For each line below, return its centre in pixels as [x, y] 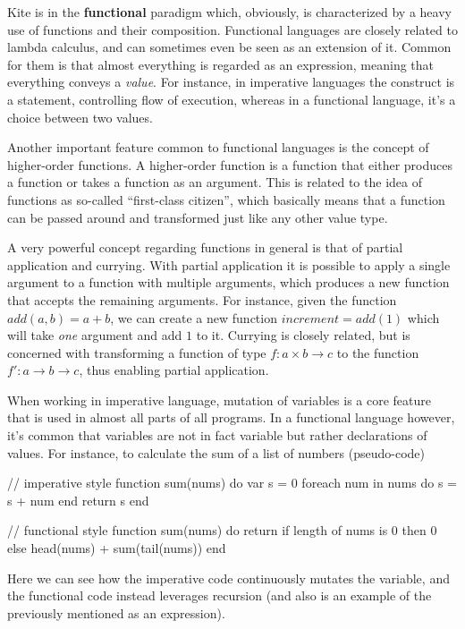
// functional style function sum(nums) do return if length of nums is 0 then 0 [222, 530]
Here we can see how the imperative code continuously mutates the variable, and [228, 578]
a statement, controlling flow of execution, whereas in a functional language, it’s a [232, 99]
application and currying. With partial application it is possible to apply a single [229, 264]
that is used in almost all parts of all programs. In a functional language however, [231, 417]
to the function [378, 352]
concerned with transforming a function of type [137, 352]
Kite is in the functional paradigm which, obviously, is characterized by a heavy [229, 12]
